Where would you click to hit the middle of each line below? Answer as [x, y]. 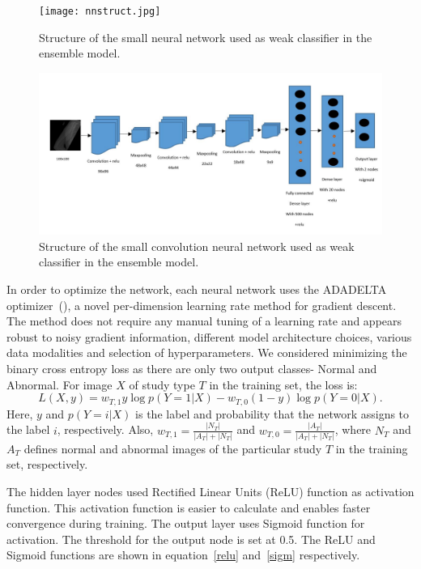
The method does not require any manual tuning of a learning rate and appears [204, 321]
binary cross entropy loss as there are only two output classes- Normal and [192, 368]
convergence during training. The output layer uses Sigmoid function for [186, 523]
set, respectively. [47, 464]
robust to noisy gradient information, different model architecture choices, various [209, 336]
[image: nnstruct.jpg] [100, 11]
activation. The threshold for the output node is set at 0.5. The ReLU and [191, 539]
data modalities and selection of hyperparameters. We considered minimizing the [207, 352]
